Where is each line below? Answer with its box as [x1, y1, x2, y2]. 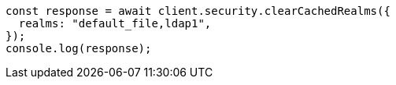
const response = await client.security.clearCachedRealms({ [6, 5, 390, 17]
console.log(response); [6, 42, 152, 55]
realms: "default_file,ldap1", [18, 17, 212, 30]
